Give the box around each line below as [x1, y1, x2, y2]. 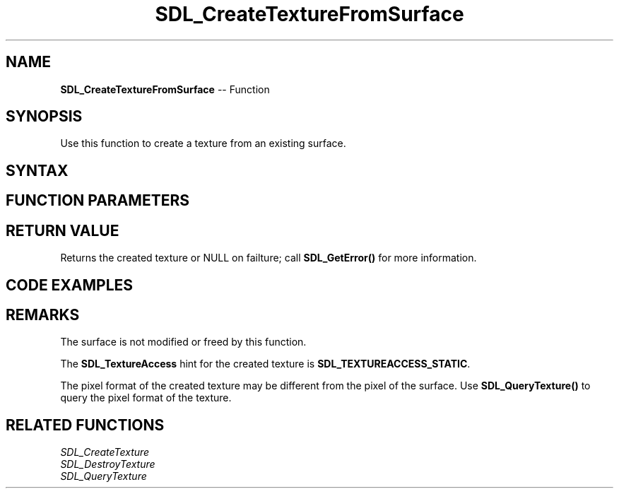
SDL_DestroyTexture [60, 458, 155, 471]
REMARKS [6, 305, 80, 324]
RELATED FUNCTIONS [6, 416, 165, 434]
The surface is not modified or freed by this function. [60, 336, 307, 348]
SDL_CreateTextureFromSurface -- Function [60, 83, 270, 95]
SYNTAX [6, 161, 69, 180]
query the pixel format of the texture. [60, 392, 232, 404]
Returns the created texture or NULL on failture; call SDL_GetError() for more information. [60, 252, 477, 264]
